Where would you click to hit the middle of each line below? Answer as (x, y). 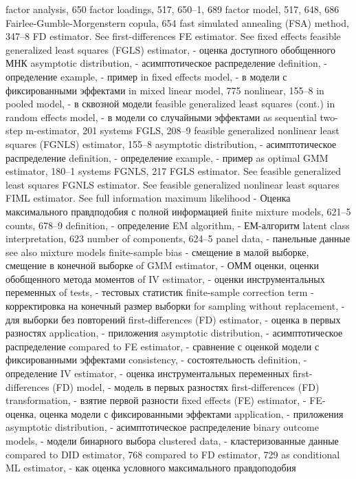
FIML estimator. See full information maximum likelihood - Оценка (148, 198)
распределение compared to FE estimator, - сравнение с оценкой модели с (163, 346)
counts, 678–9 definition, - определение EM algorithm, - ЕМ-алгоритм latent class (178, 225)
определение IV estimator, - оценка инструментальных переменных (147, 373)
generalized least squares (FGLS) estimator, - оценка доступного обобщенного (170, 49)
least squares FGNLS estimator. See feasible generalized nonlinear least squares (173, 184)
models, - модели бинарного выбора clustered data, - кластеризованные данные (172, 440)
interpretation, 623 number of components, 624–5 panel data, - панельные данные (178, 238)
